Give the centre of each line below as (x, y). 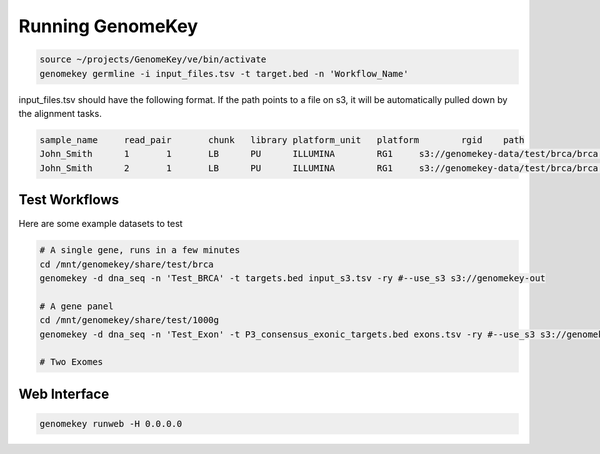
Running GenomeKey (108, 26)
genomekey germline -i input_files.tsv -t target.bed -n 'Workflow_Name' (224, 73)
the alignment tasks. (60, 113)
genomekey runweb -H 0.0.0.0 (111, 423)
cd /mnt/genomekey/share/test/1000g (129, 320)
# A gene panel (76, 306)
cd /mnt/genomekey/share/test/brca (126, 264)
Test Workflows (69, 200)
